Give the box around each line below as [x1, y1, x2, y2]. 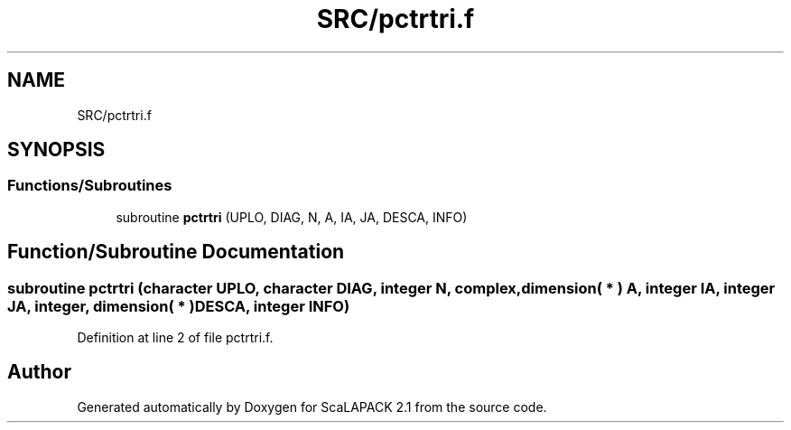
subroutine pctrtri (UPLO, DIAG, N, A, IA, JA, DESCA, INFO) [116, 209, 468, 225]
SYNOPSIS [7, 138, 106, 162]
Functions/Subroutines [7, 176, 172, 195]
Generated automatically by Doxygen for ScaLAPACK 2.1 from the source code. [77, 398, 547, 415]
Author [7, 360, 71, 384]
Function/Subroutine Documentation [7, 240, 345, 264]
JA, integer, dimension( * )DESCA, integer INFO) [7, 296, 350, 315]
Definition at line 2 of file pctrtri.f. [77, 330, 274, 346]
